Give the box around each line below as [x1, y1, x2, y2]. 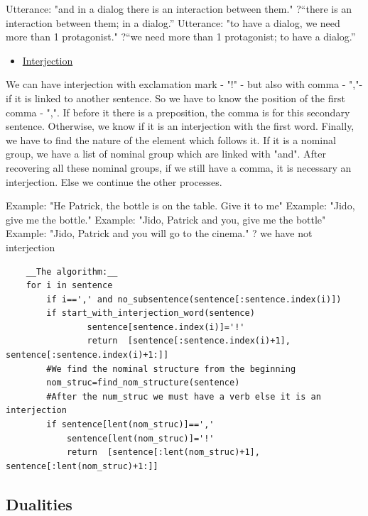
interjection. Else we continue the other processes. [6, 174, 222, 189]
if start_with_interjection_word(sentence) [46, 308, 255, 319]
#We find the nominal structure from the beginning [46, 363, 296, 374]
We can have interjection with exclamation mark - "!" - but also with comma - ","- [6, 77, 363, 92]
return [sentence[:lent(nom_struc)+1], [66, 447, 260, 458]
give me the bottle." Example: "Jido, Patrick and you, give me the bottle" [6, 212, 326, 226]
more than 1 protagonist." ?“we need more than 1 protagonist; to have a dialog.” [6, 29, 356, 44]
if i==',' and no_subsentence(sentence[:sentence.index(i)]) [46, 294, 342, 304]
